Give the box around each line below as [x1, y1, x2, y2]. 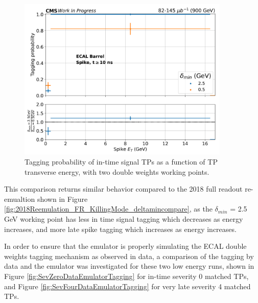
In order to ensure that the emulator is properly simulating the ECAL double [4, 241, 247, 251]
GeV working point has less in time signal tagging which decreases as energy [4, 213, 243, 224]
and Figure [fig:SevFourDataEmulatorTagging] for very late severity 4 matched [4, 281, 251, 291]
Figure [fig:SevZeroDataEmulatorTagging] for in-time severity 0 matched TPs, [4, 270, 249, 281]
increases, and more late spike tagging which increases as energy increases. [4, 223, 237, 234]
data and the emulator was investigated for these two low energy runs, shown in [4, 261, 254, 271]
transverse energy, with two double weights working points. [25, 166, 209, 177]
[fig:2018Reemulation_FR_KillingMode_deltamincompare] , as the [4, 203, 213, 214]
